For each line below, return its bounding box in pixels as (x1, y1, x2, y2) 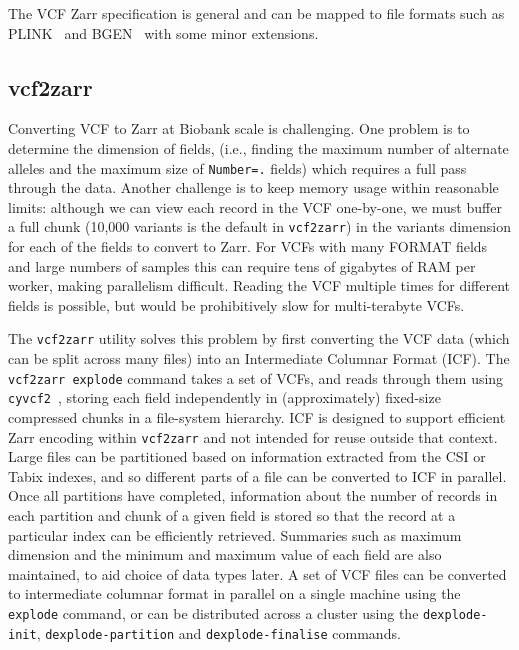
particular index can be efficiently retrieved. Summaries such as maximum (8, 524, 462, 545)
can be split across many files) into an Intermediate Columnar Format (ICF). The (8, 348, 510, 369)
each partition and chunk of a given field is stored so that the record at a (8, 505, 456, 526)
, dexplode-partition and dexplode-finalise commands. (36, 622, 401, 643)
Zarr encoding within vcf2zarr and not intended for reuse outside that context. (8, 426, 498, 447)
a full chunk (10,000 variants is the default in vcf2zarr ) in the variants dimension (8, 216, 511, 237)
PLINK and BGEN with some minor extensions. (8, 22, 319, 43)
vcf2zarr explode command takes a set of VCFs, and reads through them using (8, 367, 504, 388)
